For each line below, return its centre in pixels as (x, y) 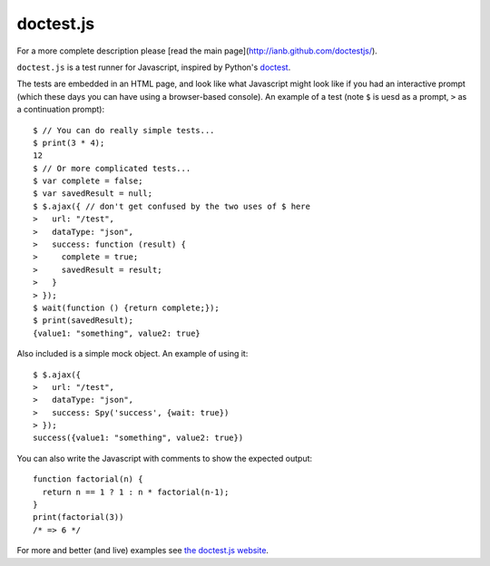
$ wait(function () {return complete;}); (126, 307)
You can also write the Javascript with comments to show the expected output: (165, 458)
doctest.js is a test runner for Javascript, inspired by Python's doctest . (154, 67)
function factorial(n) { (88, 479)
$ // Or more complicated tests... (112, 168)
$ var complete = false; (88, 181)
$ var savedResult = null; (93, 194)
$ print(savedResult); (83, 321)
